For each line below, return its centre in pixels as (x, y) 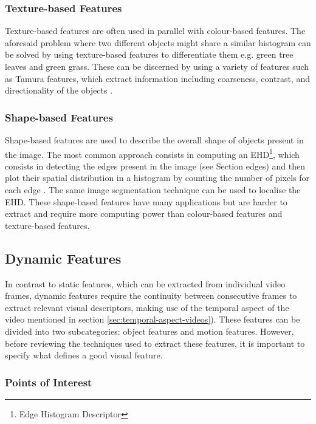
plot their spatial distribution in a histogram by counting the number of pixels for (157, 178)
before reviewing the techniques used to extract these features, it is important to (155, 343)
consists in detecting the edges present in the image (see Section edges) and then (155, 166)
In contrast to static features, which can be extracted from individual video (145, 283)
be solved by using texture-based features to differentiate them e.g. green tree (149, 54)
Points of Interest (49, 382)
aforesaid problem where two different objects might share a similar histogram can (158, 42)
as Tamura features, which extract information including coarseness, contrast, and (157, 78)
